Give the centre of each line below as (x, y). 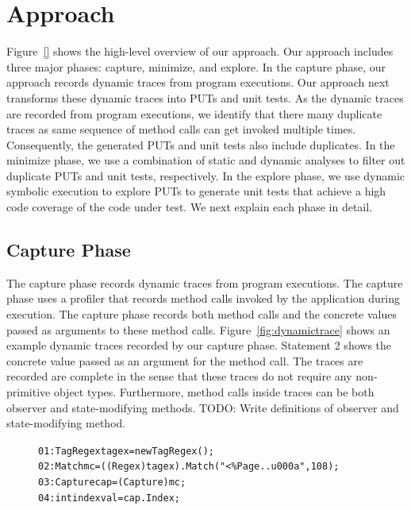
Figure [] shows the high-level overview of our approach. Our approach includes (200, 51)
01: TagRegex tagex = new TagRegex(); (126, 451)
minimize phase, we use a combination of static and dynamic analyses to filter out (206, 160)
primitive (29, 392)
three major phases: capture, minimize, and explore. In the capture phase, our (196, 66)
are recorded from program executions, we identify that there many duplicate (194, 113)
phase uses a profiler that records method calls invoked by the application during (204, 298)
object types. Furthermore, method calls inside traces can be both (214, 392)
